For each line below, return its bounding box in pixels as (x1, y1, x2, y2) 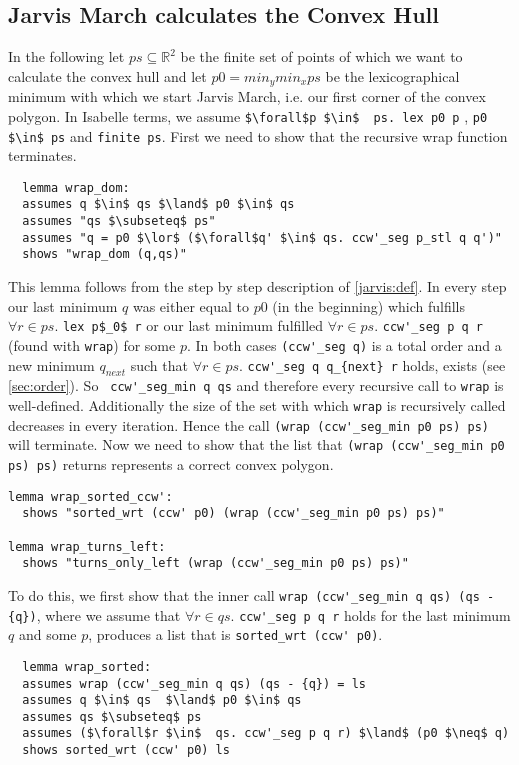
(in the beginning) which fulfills (272, 295, 465, 316)
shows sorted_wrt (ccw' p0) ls (22, 743, 230, 758)
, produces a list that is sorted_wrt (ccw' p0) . (88, 624, 383, 645)
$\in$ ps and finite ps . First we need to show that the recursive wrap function (8, 125, 508, 146)
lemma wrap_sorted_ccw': (8, 489, 173, 504)
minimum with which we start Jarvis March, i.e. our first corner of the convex (8, 86, 486, 107)
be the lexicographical (325, 65, 460, 86)
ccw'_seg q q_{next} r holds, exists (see (247, 354, 506, 375)
